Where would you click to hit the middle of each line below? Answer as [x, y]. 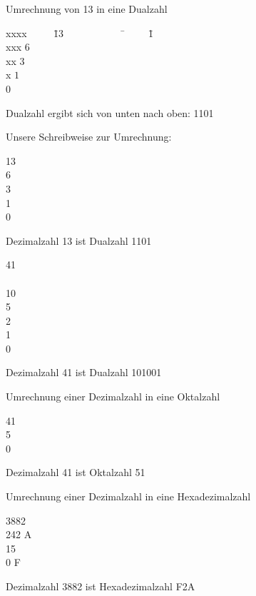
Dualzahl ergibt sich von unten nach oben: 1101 [110, 112]
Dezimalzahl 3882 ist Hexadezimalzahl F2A [101, 586]
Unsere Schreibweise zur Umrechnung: [89, 137]
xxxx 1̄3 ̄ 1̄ [80, 32]
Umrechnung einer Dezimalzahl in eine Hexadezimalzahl [128, 496]
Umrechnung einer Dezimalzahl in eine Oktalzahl [113, 397]
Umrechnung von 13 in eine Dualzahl [87, 9]
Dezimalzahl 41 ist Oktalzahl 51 [76, 472]
